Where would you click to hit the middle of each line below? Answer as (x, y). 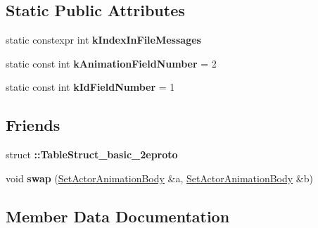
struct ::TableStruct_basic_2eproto (92, 154)
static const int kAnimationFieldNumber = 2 (111, 63)
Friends (33, 125)
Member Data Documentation (118, 216)
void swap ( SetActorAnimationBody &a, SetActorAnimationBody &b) (159, 178)
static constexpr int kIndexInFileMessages (103, 40)
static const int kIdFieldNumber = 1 (90, 87)
